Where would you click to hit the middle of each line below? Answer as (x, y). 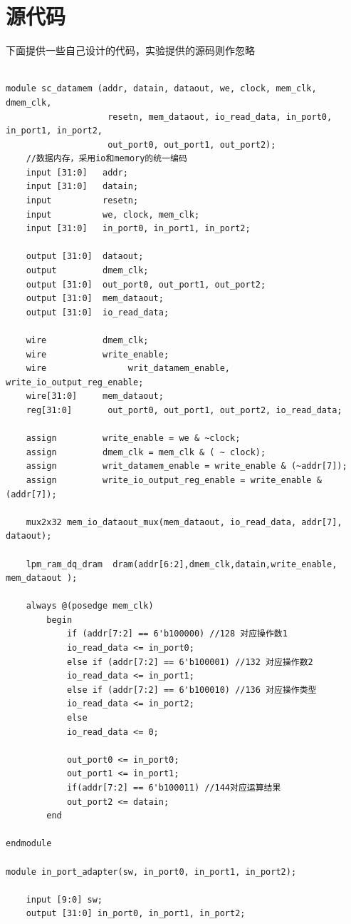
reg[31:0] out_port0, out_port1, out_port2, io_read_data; (184, 410)
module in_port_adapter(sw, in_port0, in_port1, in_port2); (151, 872)
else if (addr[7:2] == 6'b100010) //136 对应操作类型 (192, 690)
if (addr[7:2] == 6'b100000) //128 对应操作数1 (177, 634)
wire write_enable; (98, 354)
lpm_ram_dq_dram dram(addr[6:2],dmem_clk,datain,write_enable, (182, 564)
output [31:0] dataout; (85, 257)
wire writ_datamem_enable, (128, 369)
